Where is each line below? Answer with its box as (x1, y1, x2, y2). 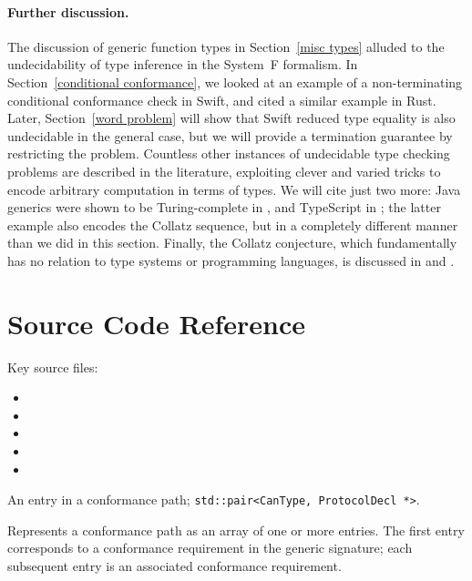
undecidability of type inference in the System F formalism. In (7, 55, 358, 74)
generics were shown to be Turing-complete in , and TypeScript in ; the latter (7, 198, 441, 217)
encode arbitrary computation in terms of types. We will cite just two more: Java (7, 179, 461, 199)
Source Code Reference (7, 304, 306, 341)
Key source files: (7, 357, 98, 376)
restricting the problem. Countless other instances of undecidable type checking (7, 144, 450, 163)
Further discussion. (7, 2, 129, 21)
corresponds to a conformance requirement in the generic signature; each (7, 538, 413, 557)
